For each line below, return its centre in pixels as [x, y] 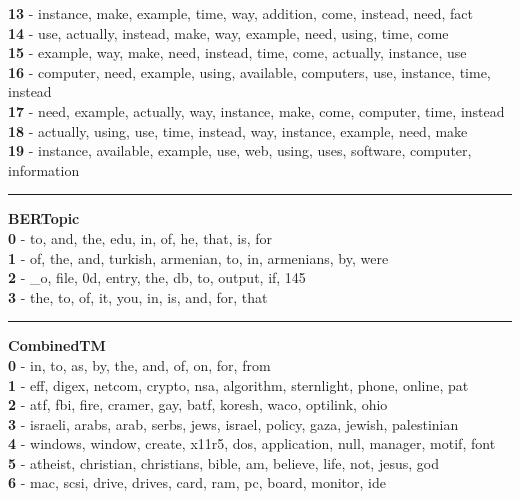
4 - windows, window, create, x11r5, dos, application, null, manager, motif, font [252, 443]
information [44, 169]
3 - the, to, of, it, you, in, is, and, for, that [138, 296]
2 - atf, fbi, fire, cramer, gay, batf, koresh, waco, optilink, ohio [198, 404]
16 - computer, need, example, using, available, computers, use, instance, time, [249, 71]
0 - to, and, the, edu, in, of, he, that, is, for [140, 237]
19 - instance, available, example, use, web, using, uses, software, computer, [240, 150]
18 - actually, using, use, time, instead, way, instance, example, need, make [238, 130]
